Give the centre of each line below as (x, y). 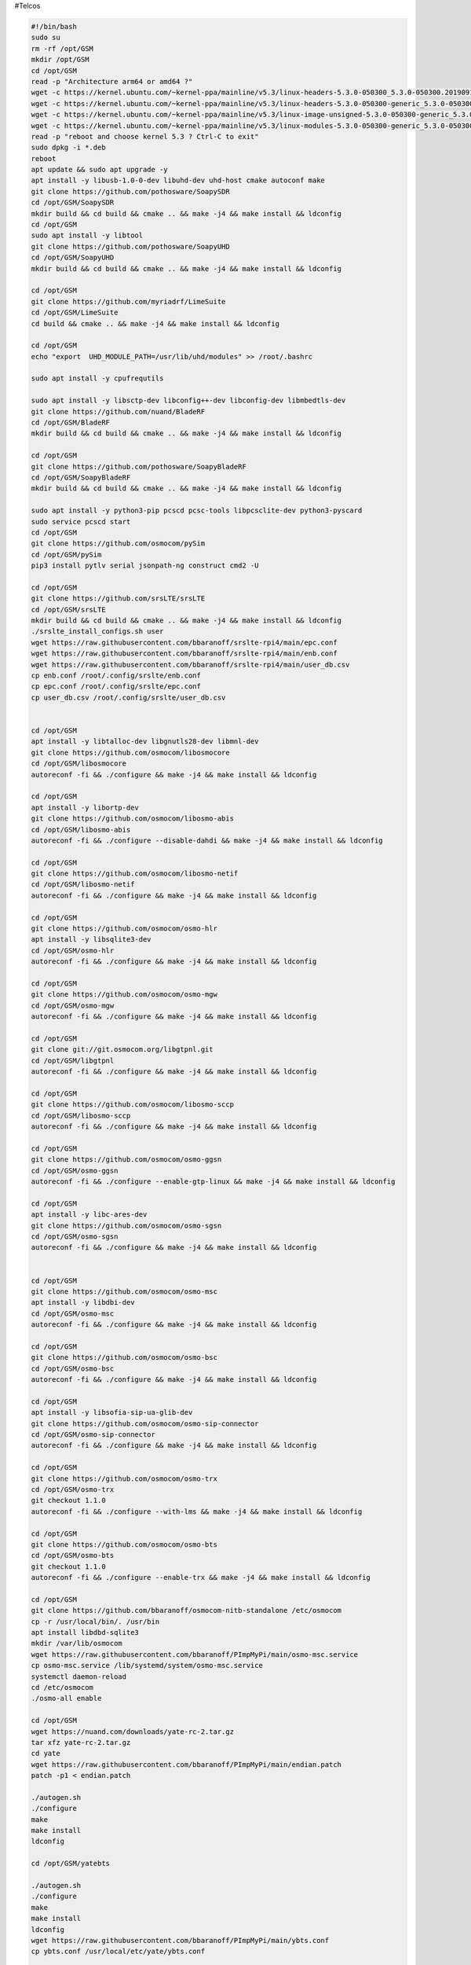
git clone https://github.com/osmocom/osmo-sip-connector (145, 1423)
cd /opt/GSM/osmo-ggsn (75, 1170)
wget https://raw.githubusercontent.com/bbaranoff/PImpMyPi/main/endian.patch (186, 1764)
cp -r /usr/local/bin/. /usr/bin (95, 1622)
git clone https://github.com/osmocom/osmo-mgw (124, 995)
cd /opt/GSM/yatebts (70, 1864)
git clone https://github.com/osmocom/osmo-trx (124, 1478)
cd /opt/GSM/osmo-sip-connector (93, 1434)
